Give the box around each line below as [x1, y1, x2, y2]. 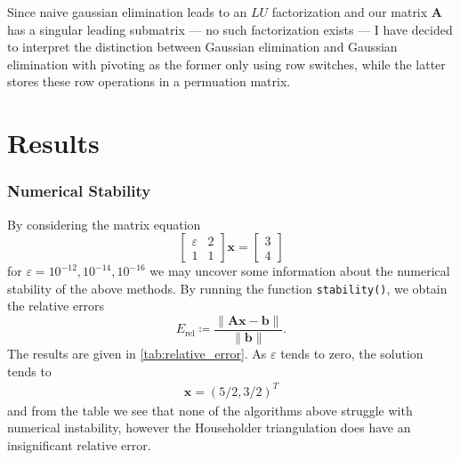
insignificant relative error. [7, 435, 151, 454]
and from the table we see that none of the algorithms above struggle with [7, 400, 413, 419]
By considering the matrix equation [7, 214, 201, 233]
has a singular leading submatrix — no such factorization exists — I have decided [7, 20, 453, 38]
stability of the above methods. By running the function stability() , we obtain [7, 278, 448, 297]
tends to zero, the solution [280, 344, 424, 363]
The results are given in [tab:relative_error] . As [7, 344, 267, 363]
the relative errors [7, 296, 105, 315]
